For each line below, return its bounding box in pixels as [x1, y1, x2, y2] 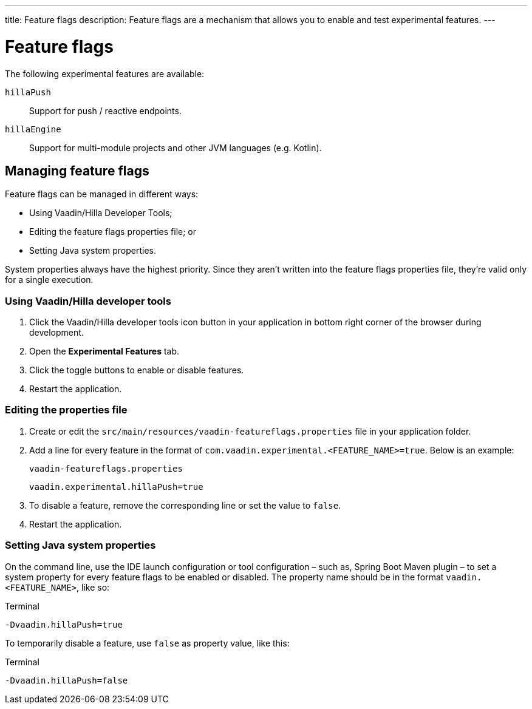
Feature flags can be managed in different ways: [5, 189, 199, 200]
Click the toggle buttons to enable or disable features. [29, 365, 244, 376]
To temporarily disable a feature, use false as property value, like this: [5, 637, 290, 648]
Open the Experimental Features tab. [29, 346, 180, 357]
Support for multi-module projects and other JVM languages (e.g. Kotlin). [29, 142, 322, 153]
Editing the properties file [5, 404, 128, 416]
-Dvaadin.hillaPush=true [5, 619, 123, 629]
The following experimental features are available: [5, 68, 205, 79]
